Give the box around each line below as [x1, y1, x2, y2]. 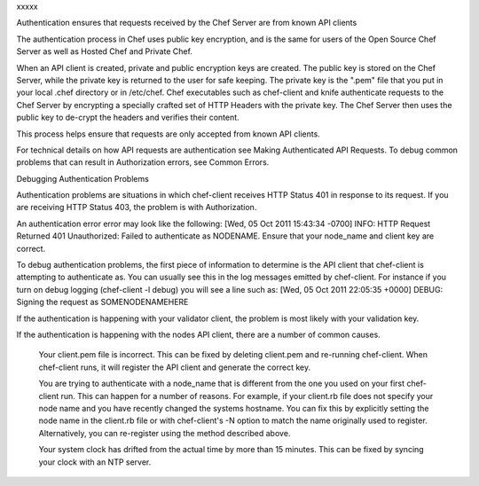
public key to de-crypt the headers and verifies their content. [16, 112, 239, 123]
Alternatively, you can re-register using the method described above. [38, 427, 291, 438]
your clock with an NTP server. [38, 457, 152, 467]
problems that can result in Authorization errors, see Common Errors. [16, 157, 270, 168]
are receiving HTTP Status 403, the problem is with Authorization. [16, 202, 257, 213]
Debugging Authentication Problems [16, 173, 150, 184]
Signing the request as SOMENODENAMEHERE [16, 297, 189, 308]
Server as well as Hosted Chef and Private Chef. [16, 46, 192, 57]
